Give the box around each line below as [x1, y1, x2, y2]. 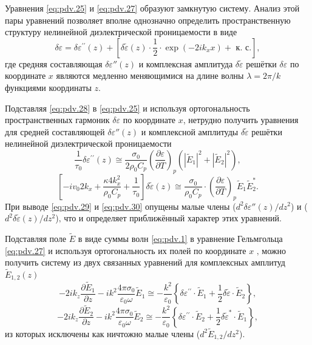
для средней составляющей [5, 125, 105, 138]
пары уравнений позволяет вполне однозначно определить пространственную [5, 13, 291, 26]
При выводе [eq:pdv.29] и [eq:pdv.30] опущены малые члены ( [5, 199, 236, 212]
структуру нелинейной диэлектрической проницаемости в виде [5, 25, 237, 38]
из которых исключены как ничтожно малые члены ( [5, 327, 200, 340]
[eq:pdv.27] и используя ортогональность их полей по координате [5, 244, 246, 256]
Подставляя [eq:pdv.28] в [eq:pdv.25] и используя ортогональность [5, 101, 250, 114]
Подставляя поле [5, 232, 67, 244]
